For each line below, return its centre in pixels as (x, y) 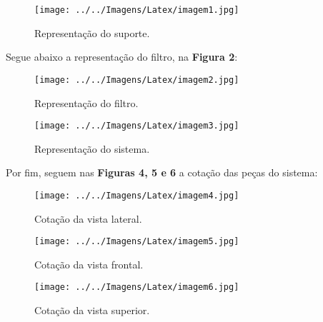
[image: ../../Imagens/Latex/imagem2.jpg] (137, 80)
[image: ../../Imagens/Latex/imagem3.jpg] (137, 126)
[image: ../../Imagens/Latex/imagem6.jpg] (137, 287)
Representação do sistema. (92, 148)
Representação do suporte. (92, 32)
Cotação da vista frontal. (89, 264)
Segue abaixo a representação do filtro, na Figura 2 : (122, 57)
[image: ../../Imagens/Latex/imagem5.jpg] (137, 242)
